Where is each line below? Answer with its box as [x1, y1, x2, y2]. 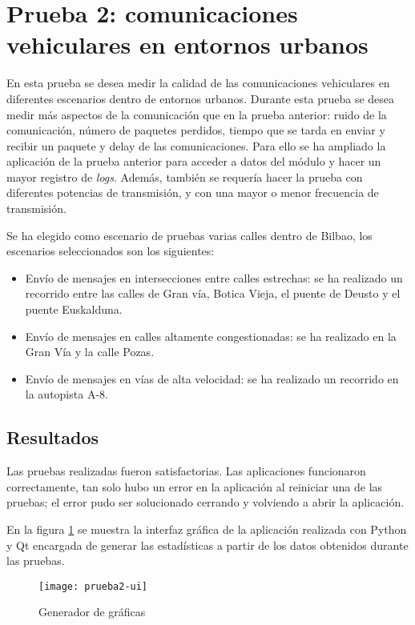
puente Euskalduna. [25, 301, 123, 318]
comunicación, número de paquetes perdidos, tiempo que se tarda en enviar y [6, 122, 385, 138]
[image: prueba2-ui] [38, 580, 148, 592]
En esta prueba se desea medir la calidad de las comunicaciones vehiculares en [6, 74, 390, 91]
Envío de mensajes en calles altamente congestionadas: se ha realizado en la [25, 327, 397, 344]
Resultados [6, 425, 99, 450]
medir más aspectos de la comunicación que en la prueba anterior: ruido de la [6, 106, 387, 122]
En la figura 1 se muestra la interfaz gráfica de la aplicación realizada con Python [6, 520, 407, 537]
